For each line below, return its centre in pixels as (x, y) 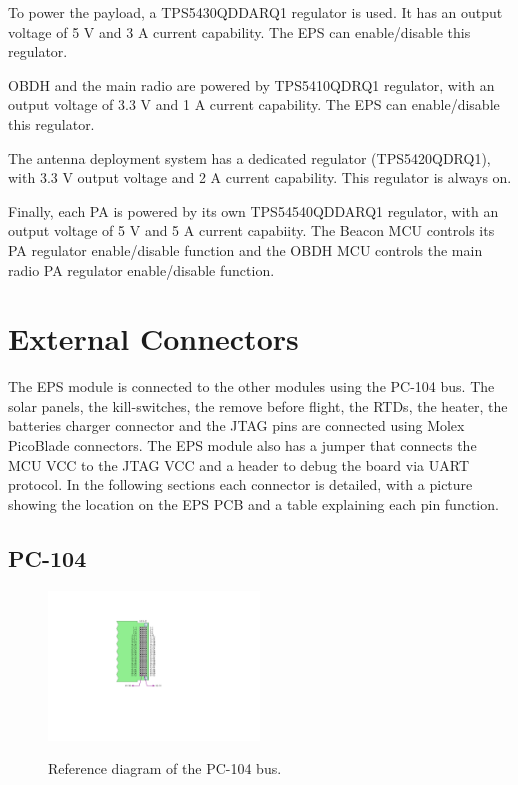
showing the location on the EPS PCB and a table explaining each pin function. (253, 503)
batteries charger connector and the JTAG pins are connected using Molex (236, 425)
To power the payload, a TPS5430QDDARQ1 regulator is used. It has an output (255, 12)
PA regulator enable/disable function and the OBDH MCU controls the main (245, 249)
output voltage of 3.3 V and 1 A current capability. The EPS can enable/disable (254, 104)
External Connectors (153, 338)
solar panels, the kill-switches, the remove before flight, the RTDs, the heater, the (258, 405)
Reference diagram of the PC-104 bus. (165, 768)
